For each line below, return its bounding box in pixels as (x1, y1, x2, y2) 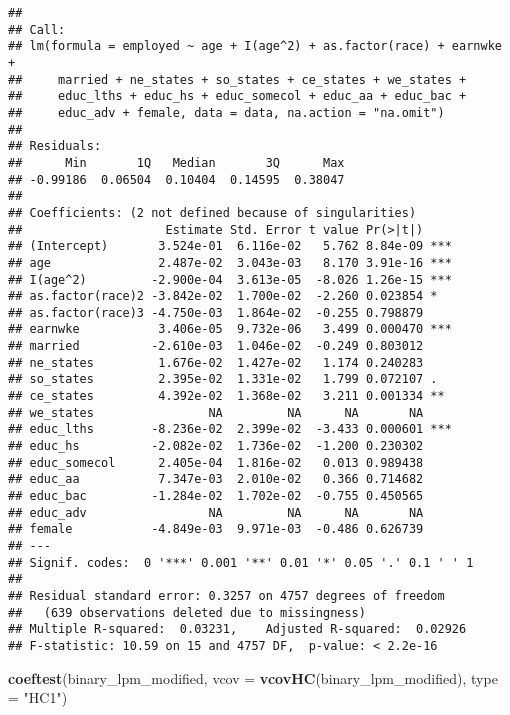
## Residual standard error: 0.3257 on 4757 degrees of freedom (8, 588, 445, 603)
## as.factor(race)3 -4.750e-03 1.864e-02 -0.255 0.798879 (8, 305, 424, 320)
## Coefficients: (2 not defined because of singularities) (8, 205, 417, 220)
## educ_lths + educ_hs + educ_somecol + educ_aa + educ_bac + (8, 89, 467, 104)
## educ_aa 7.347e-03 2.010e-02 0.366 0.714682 (8, 472, 424, 487)
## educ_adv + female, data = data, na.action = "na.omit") (8, 105, 445, 120)
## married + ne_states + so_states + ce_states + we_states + (8, 72, 467, 87)
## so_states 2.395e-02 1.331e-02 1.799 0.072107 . (8, 372, 438, 387)
